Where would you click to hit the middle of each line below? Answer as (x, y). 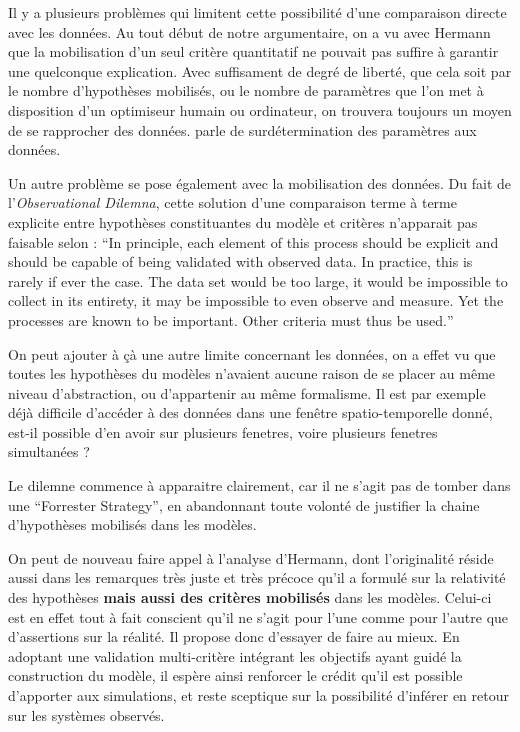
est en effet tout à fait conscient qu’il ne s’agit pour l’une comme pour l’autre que (258, 616)
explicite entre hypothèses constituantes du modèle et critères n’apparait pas (243, 221)
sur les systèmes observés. (86, 714)
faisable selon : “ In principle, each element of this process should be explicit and (253, 241)
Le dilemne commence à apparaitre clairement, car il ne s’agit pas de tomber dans (259, 485)
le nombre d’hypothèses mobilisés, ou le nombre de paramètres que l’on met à (246, 90)
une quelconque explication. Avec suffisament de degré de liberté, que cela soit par (260, 70)
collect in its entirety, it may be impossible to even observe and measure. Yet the (256, 300)
